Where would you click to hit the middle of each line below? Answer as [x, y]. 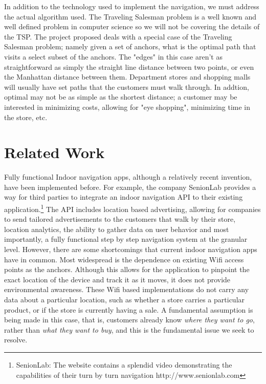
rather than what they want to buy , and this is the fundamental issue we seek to [129, 329]
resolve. [16, 340]
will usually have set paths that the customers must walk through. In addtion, [127, 87]
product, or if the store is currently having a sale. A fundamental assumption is [129, 309]
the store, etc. [26, 117]
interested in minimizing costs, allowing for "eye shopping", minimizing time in [127, 107]
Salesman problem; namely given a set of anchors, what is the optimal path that [130, 46]
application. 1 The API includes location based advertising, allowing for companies [132, 208]
